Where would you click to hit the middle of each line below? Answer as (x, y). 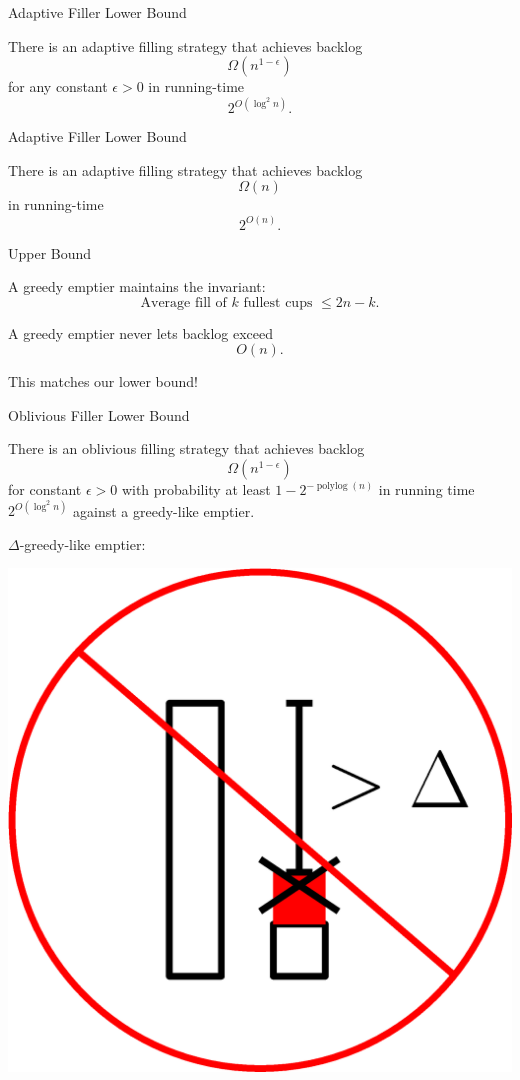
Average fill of (183, 302)
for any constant (58, 86)
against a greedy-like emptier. (164, 510)
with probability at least (196, 489)
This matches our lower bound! (103, 381)
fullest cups (278, 302)
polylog (332, 485)
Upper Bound (50, 252)
